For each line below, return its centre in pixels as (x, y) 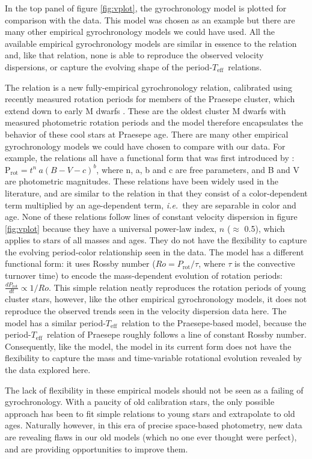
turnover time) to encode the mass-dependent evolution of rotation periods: (144, 275)
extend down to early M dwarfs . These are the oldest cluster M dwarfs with (145, 110)
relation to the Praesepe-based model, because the (214, 322)
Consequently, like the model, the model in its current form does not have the (148, 346)
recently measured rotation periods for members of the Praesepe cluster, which (150, 99)
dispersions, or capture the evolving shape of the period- (109, 66)
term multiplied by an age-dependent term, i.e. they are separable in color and (151, 205)
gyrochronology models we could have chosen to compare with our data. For (145, 146)
